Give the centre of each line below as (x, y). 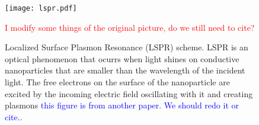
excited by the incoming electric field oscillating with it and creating (129, 93)
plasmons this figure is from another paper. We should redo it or (122, 105)
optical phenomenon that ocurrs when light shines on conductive (122, 58)
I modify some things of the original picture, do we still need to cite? (130, 27)
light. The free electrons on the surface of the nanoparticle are (117, 82)
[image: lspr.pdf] (41, 8)
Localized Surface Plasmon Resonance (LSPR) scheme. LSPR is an (127, 47)
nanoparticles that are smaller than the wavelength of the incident (125, 70)
